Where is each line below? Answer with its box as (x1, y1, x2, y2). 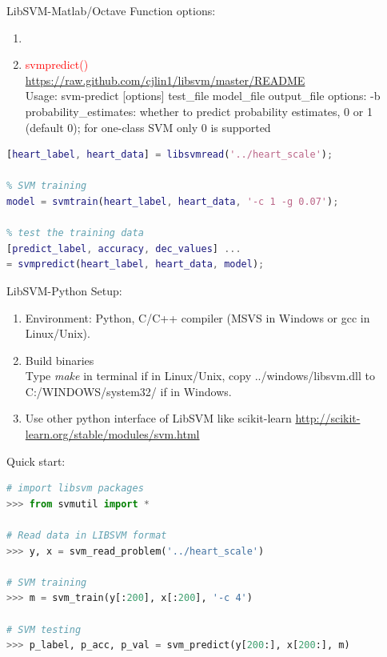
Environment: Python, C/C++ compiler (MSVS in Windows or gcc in (25, 309, 370, 326)
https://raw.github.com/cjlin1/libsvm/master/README (25, 71, 305, 88)
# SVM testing (6, 623, 82, 635)
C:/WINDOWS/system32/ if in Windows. (25, 383, 232, 399)
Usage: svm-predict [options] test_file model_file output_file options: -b (25, 87, 381, 104)
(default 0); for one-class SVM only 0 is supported (25, 118, 271, 135)
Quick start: (6, 452, 66, 469)
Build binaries (25, 351, 94, 368)
